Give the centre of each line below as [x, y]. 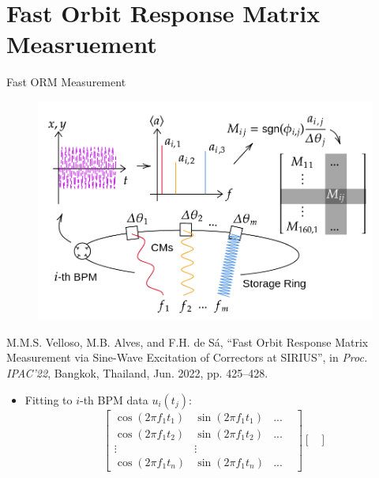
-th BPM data [114, 399]
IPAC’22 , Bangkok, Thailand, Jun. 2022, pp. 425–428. [137, 373]
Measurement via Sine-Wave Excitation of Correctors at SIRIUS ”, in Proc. [187, 357]
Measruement [82, 44]
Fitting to [49, 399]
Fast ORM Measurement [66, 82]
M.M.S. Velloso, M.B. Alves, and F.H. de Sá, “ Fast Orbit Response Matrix [188, 341]
